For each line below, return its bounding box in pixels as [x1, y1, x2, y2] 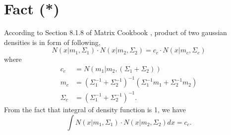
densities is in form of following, [4, 37, 101, 47]
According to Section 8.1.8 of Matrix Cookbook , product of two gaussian [4, 27, 227, 38]
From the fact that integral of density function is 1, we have [4, 104, 186, 114]
